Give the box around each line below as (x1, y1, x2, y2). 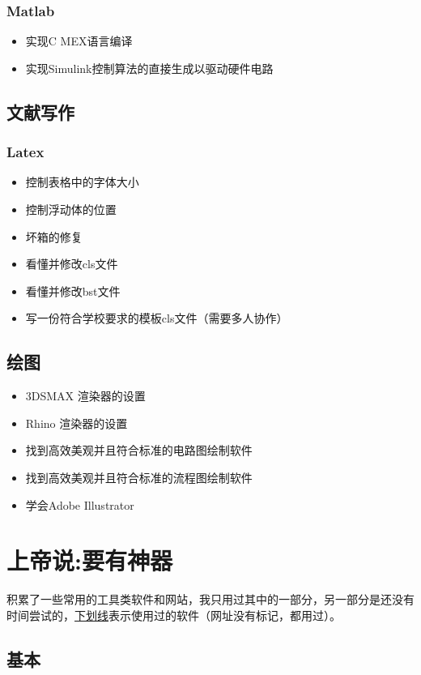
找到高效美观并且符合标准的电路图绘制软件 (25, 442, 253, 459)
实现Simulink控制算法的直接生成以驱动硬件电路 (25, 59, 274, 76)
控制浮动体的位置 (25, 201, 117, 217)
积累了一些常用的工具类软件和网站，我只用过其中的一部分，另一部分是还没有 (6, 591, 415, 608)
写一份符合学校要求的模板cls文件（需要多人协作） (25, 310, 288, 327)
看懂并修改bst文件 (25, 282, 121, 299)
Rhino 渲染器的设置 (25, 414, 128, 431)
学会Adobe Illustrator (25, 496, 134, 513)
